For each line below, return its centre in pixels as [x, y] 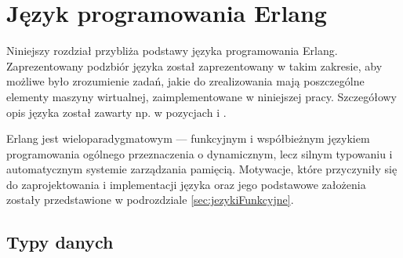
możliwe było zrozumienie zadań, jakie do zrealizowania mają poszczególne [185, 81]
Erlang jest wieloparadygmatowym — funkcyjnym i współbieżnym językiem [188, 138]
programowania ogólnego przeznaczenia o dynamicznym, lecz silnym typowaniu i [200, 153]
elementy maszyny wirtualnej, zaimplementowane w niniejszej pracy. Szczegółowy [201, 96]
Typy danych [60, 242]
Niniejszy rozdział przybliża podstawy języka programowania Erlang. [172, 51]
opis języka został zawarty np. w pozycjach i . [116, 112]
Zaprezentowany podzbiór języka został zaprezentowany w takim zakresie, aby [194, 65]
